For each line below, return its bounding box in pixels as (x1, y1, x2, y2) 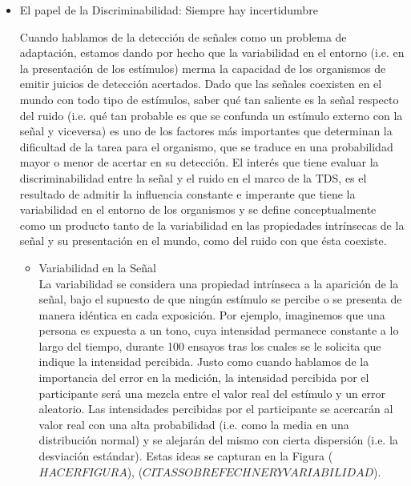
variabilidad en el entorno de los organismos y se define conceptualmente (19, 201, 377, 218)
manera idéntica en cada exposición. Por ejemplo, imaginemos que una (38, 306, 385, 323)
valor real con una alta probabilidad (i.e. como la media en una (38, 416, 349, 432)
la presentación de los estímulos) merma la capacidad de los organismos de (19, 59, 386, 76)
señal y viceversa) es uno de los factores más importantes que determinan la (19, 123, 393, 139)
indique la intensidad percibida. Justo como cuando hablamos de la (38, 353, 369, 370)
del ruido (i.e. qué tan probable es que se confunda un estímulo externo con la (19, 106, 403, 123)
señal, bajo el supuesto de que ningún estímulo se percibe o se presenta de (38, 291, 402, 307)
